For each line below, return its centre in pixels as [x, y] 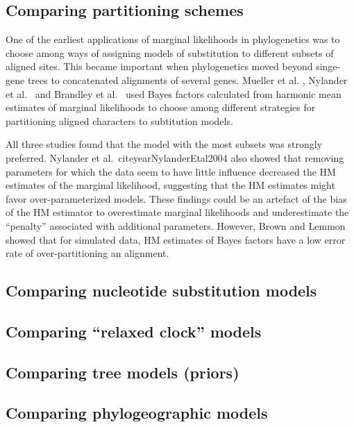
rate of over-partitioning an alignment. [87, 253]
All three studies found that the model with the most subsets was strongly [164, 144]
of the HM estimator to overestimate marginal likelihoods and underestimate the [177, 212]
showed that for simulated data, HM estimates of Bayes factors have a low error [176, 239]
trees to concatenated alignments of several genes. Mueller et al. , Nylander [187, 79]
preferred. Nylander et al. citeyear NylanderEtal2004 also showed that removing [175, 157]
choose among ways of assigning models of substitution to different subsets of [170, 52]
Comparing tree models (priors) [123, 372]
